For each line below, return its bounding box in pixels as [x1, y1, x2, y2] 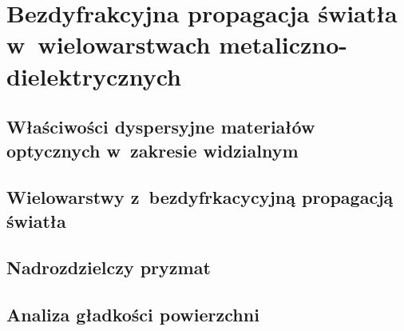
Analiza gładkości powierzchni [6, 302, 259, 327]
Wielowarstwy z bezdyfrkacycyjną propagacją [6, 185, 394, 209]
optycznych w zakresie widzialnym [6, 138, 299, 162]
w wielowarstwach [6, 28, 211, 61]
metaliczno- [219, 28, 348, 61]
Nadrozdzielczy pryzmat [6, 255, 211, 280]
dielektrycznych [6, 59, 181, 92]
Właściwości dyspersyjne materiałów [6, 114, 315, 139]
